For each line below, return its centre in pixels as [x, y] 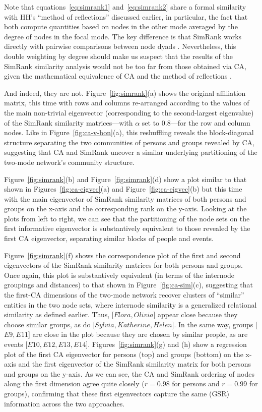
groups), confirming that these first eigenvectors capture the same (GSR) [117, 393]
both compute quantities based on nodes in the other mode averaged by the [121, 26]
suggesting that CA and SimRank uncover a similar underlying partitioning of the [131, 152]
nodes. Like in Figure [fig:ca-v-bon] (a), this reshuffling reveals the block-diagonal [129, 132]
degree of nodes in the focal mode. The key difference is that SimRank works [123, 36]
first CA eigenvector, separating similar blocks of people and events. [109, 238]
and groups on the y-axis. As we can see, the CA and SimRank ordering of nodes [129, 373]
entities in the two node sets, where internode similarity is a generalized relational [130, 304]
